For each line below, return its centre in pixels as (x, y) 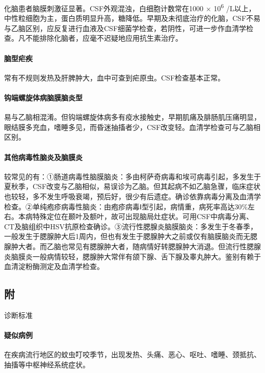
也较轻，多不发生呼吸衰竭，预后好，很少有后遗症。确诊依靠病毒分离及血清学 (132, 196)
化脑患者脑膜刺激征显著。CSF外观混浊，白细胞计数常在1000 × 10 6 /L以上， (130, 7)
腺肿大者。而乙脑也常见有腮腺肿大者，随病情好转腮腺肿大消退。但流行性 (125, 246)
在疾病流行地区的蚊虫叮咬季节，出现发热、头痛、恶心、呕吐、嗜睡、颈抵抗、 (132, 354)
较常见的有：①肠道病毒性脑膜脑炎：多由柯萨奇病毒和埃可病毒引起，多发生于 (132, 176)
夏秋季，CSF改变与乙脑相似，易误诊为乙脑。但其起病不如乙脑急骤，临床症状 (132, 186)
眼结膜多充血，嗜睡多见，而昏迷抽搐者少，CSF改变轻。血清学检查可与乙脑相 (132, 127)
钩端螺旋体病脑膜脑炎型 (43, 98)
